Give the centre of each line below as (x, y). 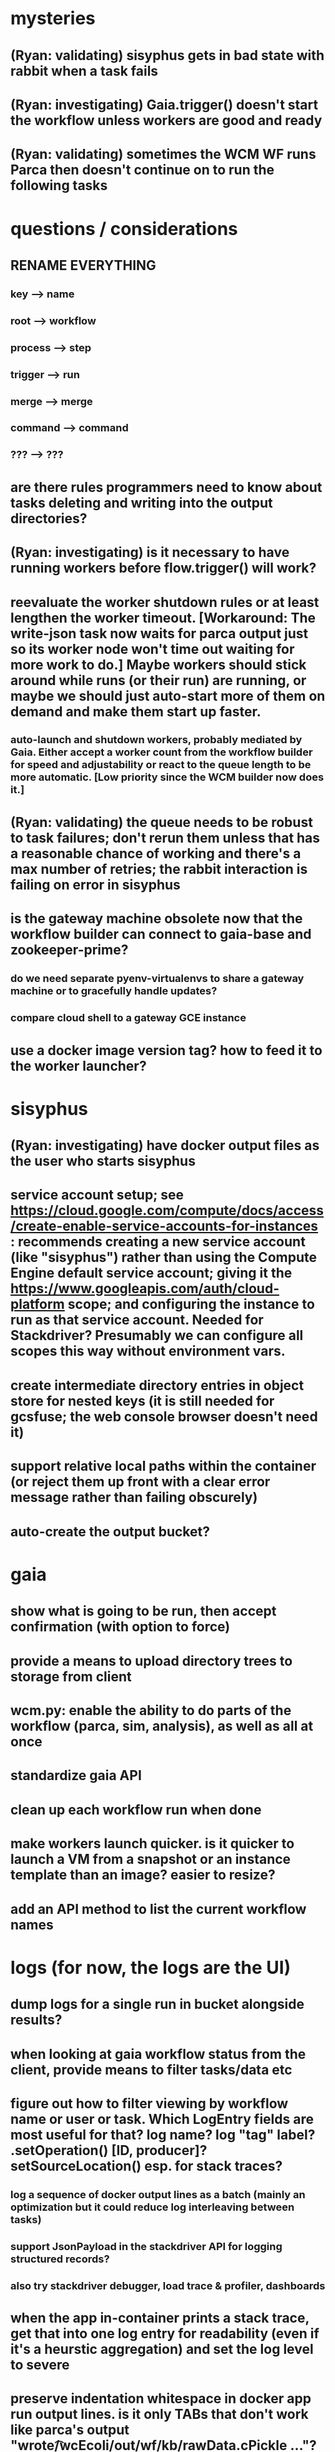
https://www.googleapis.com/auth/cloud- (145, 1288)
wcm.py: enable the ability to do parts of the (151, 1710)
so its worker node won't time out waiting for (152, 648)
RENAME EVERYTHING (83, 265)
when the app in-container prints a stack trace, (160, 2318)
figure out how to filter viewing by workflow (149, 2103)
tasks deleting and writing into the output (141, 502)
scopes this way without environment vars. (148, 1351)
